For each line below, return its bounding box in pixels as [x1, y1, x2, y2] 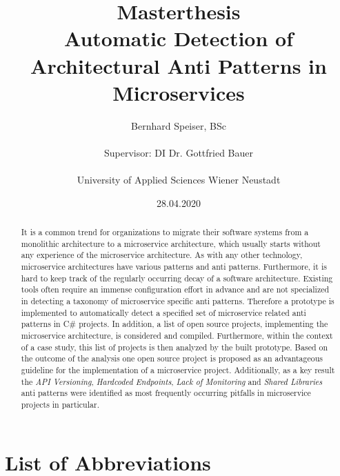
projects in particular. [21, 398, 99, 410]
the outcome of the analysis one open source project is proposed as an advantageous [21, 353, 323, 364]
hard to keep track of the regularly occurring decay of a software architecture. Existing [21, 272, 333, 284]
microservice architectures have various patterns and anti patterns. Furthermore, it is [21, 261, 327, 272]
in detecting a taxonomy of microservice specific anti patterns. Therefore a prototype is [21, 295, 334, 306]
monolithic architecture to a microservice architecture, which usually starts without [21, 237, 321, 249]
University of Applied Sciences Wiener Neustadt [77, 172, 281, 187]
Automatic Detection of [63, 24, 294, 52]
